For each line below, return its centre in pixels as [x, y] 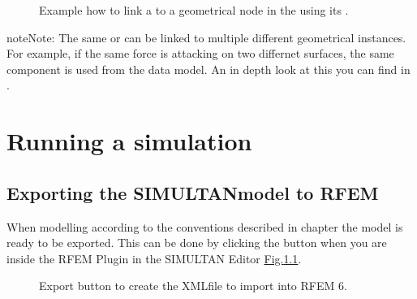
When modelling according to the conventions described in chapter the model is [205, 226]
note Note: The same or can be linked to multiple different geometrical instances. [206, 37]
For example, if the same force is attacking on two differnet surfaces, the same [200, 53]
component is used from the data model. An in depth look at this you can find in [208, 69]
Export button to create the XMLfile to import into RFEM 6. [193, 286]
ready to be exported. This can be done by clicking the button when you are [197, 243]
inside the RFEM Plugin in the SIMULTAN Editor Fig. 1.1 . [154, 258]
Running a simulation [129, 141]
